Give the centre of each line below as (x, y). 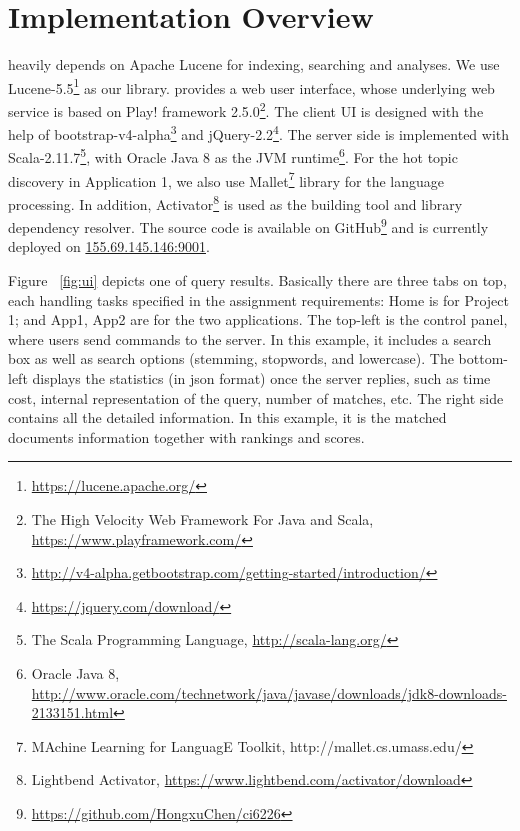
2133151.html (72, 712)
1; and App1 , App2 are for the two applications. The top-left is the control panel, (258, 319)
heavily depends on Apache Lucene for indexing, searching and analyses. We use (254, 64)
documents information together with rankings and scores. (186, 436)
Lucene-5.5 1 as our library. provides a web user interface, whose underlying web (251, 86)
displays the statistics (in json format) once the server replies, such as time (261, 378)
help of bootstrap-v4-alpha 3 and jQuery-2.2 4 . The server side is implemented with (259, 132)
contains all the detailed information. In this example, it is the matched (227, 417)
